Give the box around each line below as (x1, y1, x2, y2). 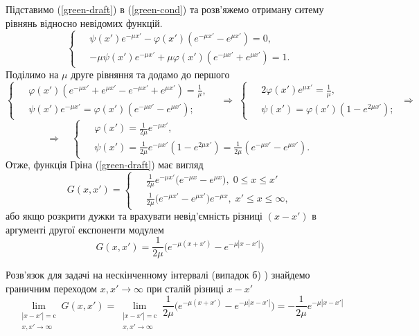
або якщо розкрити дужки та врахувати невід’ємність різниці (6, 209, 262, 223)
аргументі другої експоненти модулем (6, 222, 164, 236)
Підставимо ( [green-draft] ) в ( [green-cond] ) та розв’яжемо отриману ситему (6, 2, 324, 16)
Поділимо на (6, 67, 59, 81)
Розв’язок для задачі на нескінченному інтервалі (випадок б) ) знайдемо (6, 267, 310, 282)
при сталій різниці (146, 281, 224, 295)
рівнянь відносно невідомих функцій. (6, 15, 163, 30)
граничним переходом (6, 281, 98, 295)
